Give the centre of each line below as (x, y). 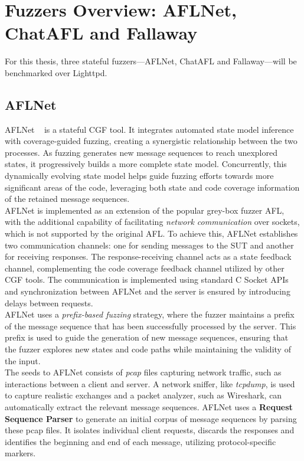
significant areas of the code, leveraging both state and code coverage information (152, 187)
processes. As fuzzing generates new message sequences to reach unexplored (141, 152)
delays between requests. (49, 303)
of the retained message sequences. (67, 199)
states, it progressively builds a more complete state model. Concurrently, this (146, 164)
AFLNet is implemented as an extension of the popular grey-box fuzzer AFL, (145, 210)
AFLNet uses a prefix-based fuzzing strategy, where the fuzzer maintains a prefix (150, 314)
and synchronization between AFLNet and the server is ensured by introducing (148, 291)
